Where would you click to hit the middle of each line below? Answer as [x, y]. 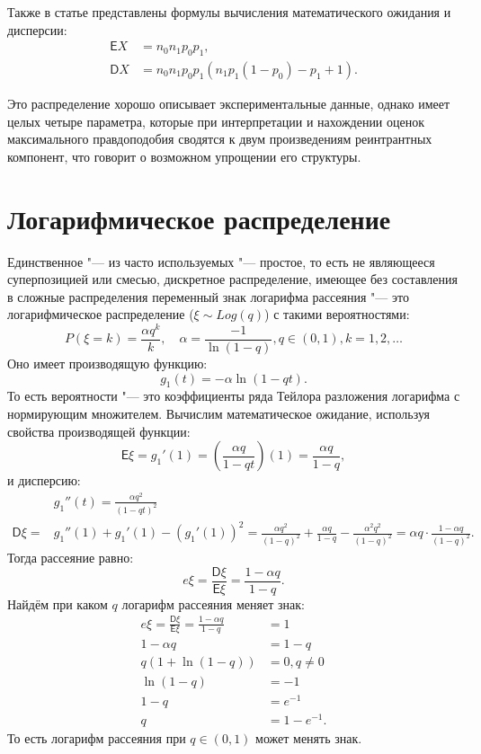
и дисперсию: [44, 480]
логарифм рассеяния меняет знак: [213, 603]
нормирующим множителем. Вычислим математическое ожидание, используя [219, 414]
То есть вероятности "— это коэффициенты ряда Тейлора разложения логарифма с [234, 396]
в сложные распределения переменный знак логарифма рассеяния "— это [208, 296]
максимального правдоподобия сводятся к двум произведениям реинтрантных [220, 139]
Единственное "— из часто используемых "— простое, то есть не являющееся [221, 261]
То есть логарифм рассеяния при [97, 737]
